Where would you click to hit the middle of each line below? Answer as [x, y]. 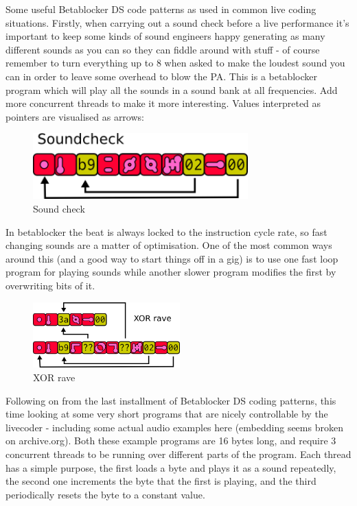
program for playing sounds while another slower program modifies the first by [171, 272]
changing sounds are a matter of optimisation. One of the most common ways [169, 245]
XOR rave [54, 377]
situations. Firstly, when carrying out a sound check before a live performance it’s [177, 22]
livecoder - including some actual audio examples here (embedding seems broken [174, 427]
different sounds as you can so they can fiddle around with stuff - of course [163, 49]
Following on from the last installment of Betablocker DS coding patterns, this [171, 400]
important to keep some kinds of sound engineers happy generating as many [165, 36]
